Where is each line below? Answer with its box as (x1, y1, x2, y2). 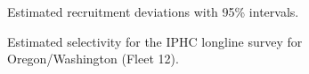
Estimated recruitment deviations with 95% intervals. (7, 3, 299, 20)
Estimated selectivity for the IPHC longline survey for (7, 32, 303, 50)
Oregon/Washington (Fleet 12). (7, 49, 179, 68)
